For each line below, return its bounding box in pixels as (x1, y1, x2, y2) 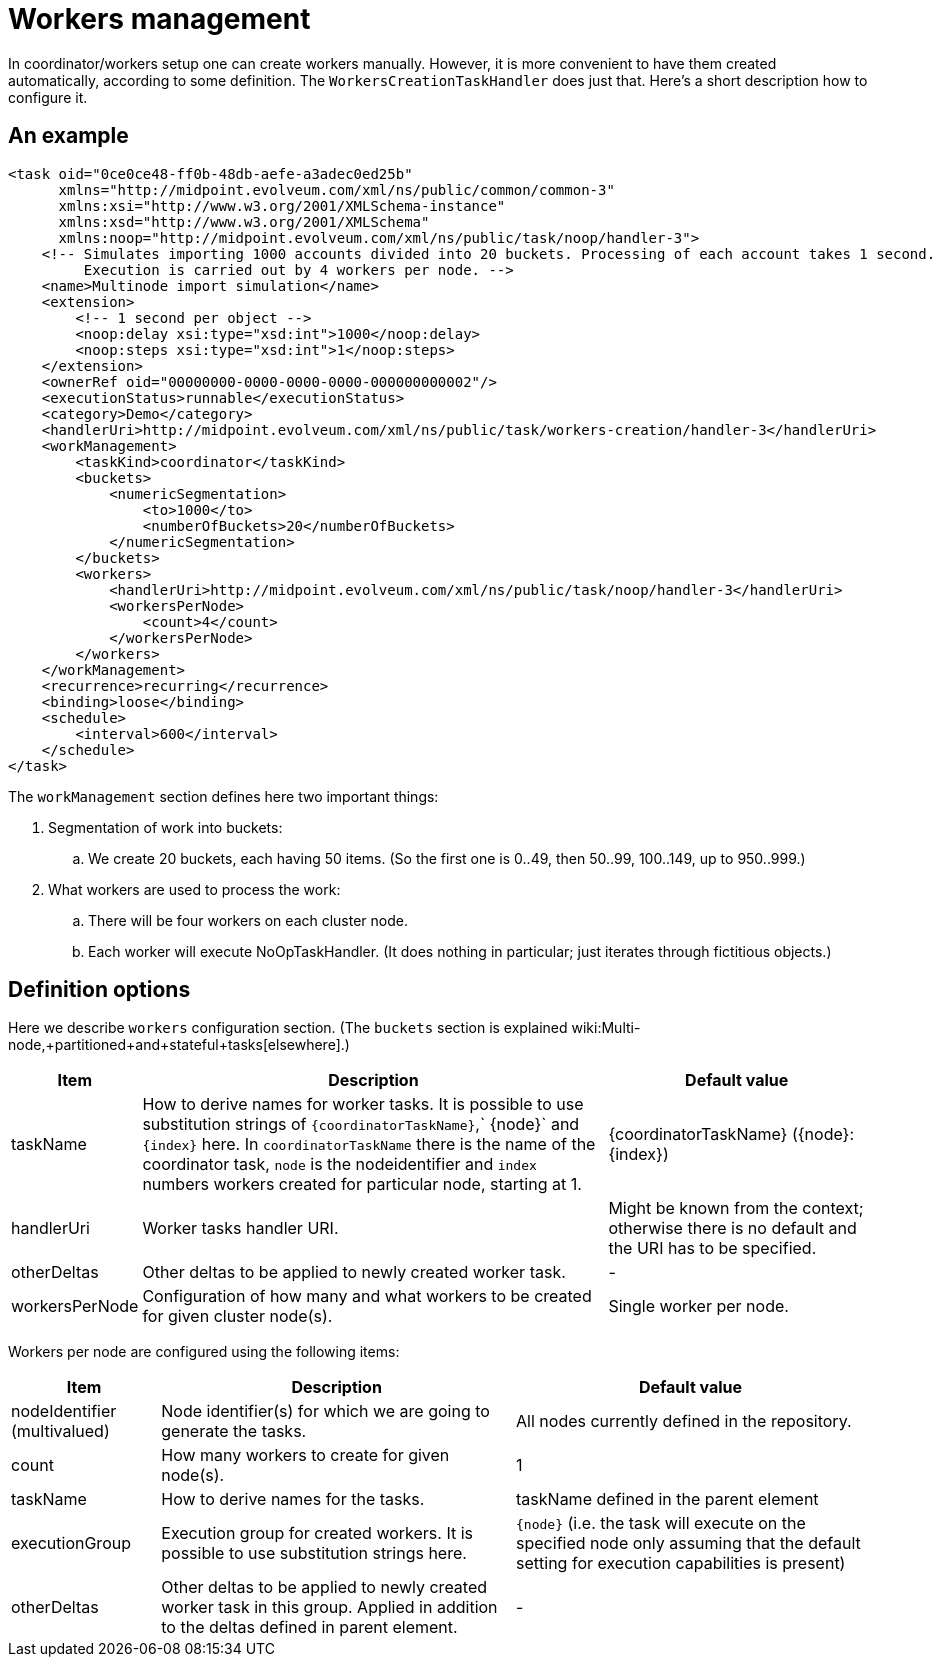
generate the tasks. (161, 1421, 307, 1442)
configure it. (8, 88, 88, 106)
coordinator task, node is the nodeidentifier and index (142, 1154, 537, 1175)
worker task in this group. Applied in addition (161, 1597, 498, 1618)
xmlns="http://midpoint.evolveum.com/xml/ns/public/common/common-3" (58, 181, 615, 198)
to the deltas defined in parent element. (161, 1617, 458, 1638)
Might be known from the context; (608, 1198, 864, 1219)
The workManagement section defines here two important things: (8, 787, 439, 805)
